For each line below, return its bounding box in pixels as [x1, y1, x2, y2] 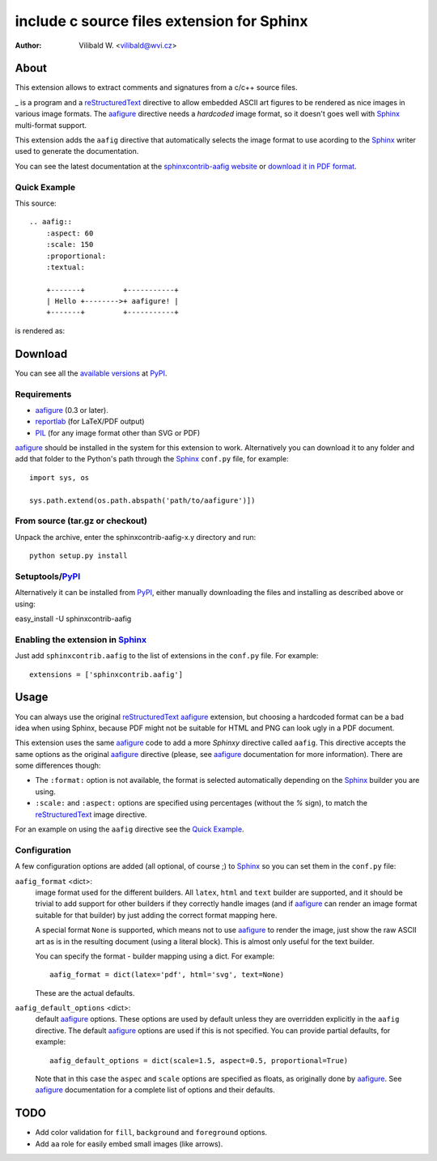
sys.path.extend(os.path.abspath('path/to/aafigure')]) [29, 495, 256, 505]
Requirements [15, 389, 72, 400]
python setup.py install [29, 551, 128, 560]
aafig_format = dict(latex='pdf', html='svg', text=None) [49, 970, 285, 980]
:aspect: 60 [45, 228, 94, 238]
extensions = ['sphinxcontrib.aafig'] [29, 670, 184, 679]
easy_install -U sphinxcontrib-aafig [15, 614, 132, 623]
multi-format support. [15, 120, 87, 130]
